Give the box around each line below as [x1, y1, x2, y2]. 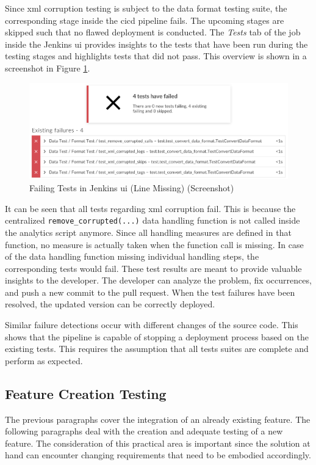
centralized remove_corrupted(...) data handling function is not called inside [5, 214, 300, 227]
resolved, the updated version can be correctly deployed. [5, 298, 215, 310]
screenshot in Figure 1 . [5, 61, 90, 74]
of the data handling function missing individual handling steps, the [5, 250, 259, 263]
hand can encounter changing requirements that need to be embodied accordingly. [5, 449, 311, 461]
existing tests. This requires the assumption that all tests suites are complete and [5, 342, 309, 355]
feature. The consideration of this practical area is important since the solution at [5, 436, 311, 449]
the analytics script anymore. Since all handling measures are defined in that [5, 225, 292, 238]
